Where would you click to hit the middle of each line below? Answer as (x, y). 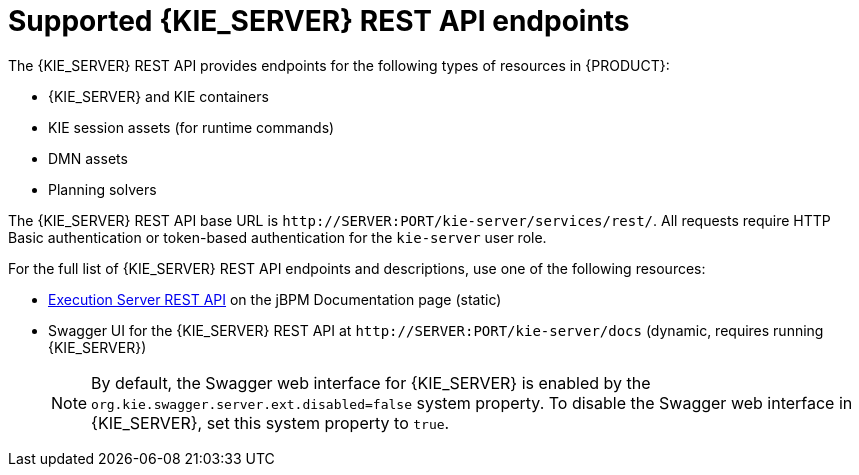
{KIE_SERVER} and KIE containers (158, 96)
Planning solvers (102, 189)
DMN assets (88, 158)
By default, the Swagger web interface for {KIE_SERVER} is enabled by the (371, 382)
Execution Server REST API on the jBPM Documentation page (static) (275, 299)
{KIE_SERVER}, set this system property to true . (270, 422)
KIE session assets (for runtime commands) (191, 127)
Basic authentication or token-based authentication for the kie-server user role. (277, 237)
